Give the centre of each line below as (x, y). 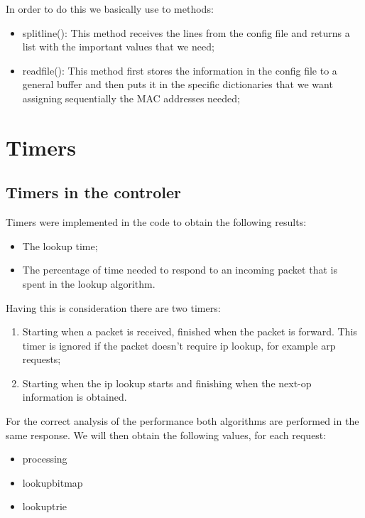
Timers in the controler (93, 192)
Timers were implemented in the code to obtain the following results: (156, 222)
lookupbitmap (53, 482)
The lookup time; (60, 245)
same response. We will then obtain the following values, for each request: (166, 435)
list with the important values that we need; (118, 47)
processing (45, 459)
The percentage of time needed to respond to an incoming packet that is (180, 270)
